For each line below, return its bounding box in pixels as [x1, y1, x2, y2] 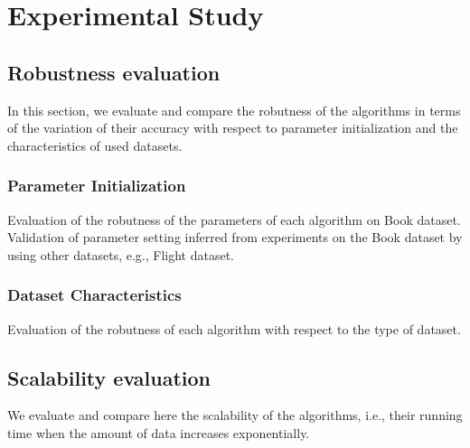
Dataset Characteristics [7, 284, 182, 306]
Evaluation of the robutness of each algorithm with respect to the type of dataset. [7, 319, 461, 338]
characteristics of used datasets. [7, 135, 183, 154]
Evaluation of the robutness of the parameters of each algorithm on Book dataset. [7, 210, 461, 229]
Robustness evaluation [7, 58, 221, 86]
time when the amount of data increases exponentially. [7, 423, 310, 442]
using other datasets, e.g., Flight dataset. [7, 245, 234, 264]
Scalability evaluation [7, 363, 211, 391]
